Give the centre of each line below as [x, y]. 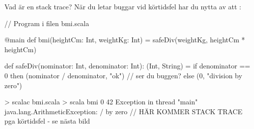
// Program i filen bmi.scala [47, 23]
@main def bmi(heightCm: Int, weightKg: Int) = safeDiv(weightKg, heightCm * [125, 40]
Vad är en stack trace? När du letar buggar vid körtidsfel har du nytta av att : [123, 6]
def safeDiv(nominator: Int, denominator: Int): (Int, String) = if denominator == [127, 66]
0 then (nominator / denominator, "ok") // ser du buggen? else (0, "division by [123, 75]
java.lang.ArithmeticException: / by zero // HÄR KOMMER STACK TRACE [124, 111]
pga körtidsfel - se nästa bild [47, 121]
